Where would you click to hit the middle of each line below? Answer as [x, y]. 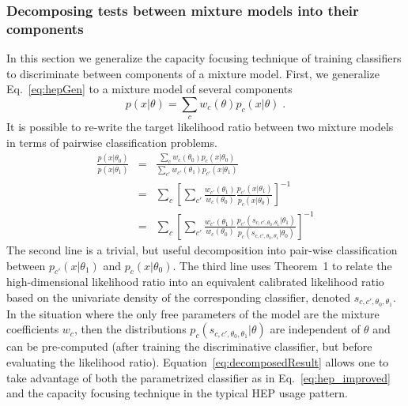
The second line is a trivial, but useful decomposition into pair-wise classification [202, 250]
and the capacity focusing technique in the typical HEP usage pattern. [177, 393]
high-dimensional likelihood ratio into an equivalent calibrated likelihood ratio [195, 282]
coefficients [33, 329]
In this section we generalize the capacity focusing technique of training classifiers [204, 58]
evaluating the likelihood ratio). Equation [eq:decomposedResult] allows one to [198, 362]
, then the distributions [130, 329]
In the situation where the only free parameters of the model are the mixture [193, 313]
